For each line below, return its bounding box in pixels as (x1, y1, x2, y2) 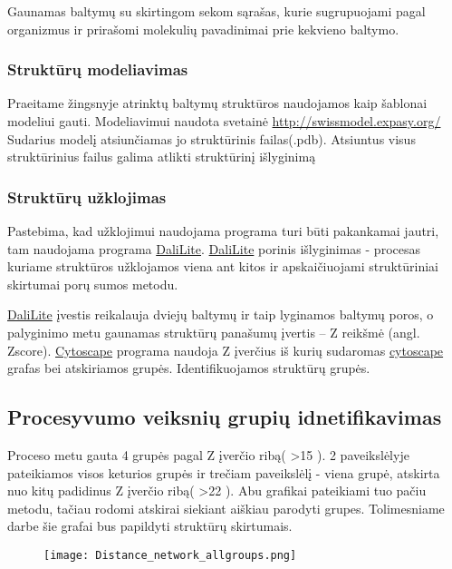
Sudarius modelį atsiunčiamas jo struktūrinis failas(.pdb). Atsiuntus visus (7, 129, 416, 148)
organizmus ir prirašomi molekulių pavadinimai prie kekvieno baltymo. (7, 19, 399, 38)
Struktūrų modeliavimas (7, 58, 188, 81)
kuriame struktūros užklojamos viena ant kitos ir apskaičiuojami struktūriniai (7, 257, 438, 276)
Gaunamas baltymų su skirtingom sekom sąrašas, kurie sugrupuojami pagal (7, 2, 426, 20)
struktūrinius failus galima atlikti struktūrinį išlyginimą (7, 147, 316, 166)
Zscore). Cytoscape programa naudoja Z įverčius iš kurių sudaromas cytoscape (7, 340, 444, 359)
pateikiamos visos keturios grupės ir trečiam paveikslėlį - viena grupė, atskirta (7, 463, 440, 482)
